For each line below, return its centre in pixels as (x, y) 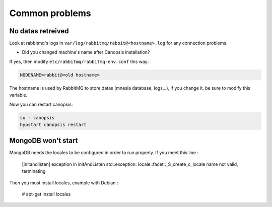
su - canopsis (37, 118)
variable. (18, 95)
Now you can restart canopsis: (41, 104)
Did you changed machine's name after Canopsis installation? (86, 52)
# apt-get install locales (46, 194)
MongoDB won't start (44, 141)
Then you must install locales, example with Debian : (64, 183)
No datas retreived (39, 31)
